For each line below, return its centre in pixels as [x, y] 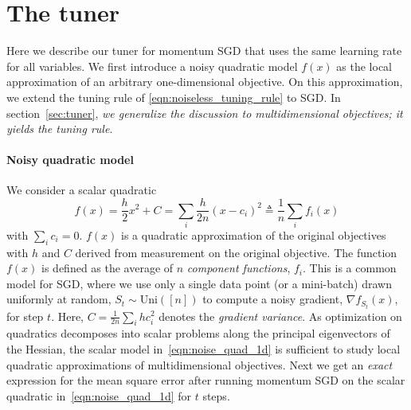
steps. [216, 395]
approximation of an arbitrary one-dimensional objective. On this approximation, [205, 82]
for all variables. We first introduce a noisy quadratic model [152, 66]
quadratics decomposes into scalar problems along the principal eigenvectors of [198, 333]
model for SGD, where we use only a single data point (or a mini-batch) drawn [199, 283]
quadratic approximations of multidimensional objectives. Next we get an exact [200, 364]
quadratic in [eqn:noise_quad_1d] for [99, 395]
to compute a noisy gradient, [273, 299]
